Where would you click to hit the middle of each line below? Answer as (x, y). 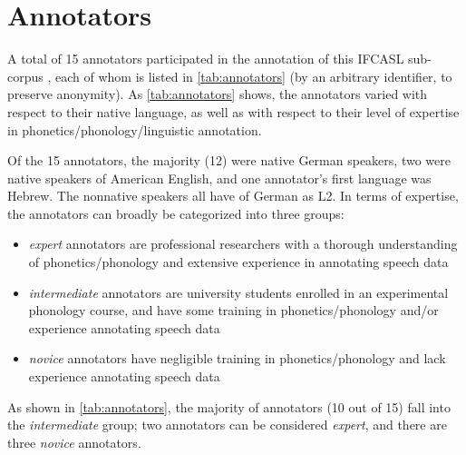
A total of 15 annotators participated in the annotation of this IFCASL (206, 59)
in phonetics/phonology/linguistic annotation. (135, 129)
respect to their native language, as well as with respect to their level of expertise (233, 111)
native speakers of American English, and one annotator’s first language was (219, 178)
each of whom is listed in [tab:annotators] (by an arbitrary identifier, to (254, 76)
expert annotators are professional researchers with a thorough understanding (243, 244)
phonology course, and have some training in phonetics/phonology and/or (233, 310)
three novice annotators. (74, 442)
